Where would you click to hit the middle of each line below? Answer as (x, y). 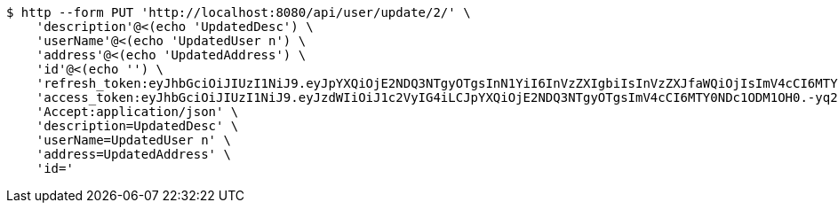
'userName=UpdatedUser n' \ (133, 140)
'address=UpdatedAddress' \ (133, 154)
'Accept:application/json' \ (137, 112)
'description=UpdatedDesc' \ (137, 126)
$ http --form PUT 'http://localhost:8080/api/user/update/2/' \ (239, 12)
